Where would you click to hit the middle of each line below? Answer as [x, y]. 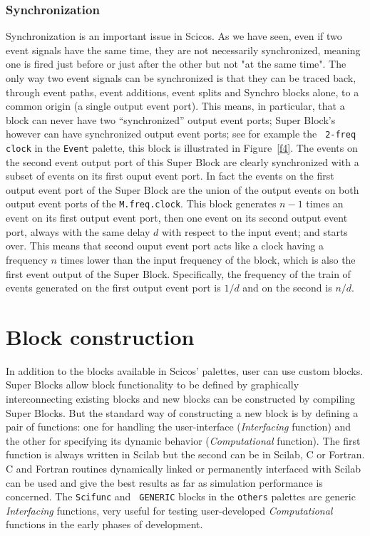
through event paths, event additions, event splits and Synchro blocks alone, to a [183, 92]
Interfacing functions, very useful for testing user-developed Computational [169, 510]
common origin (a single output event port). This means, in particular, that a [175, 106]
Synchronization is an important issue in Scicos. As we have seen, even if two [174, 36]
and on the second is [287, 288]
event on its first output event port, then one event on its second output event [177, 218]
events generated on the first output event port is [113, 288]
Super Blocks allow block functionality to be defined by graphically [153, 385]
